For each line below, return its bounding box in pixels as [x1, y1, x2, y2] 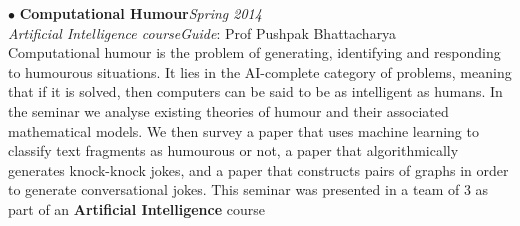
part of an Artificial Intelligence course [8, 198, 265, 219]
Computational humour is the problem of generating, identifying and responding [8, 42, 501, 63]
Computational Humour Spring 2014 [19, 3, 262, 23]
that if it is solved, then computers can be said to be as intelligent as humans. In [8, 81, 503, 102]
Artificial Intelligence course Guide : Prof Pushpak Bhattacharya [8, 22, 397, 43]
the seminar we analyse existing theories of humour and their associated [8, 100, 449, 121]
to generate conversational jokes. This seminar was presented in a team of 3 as [8, 179, 489, 200]
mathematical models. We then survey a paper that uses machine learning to [8, 120, 479, 141]
